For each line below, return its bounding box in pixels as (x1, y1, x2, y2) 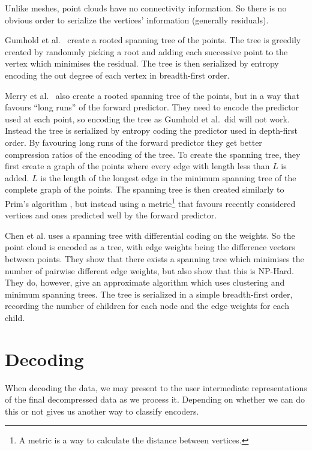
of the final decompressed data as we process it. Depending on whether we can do (5, 393, 305, 406)
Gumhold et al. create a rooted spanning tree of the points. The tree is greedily (5, 34, 301, 46)
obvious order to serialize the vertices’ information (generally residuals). (5, 13, 269, 26)
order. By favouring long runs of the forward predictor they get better (5, 136, 262, 148)
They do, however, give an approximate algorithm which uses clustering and (5, 276, 285, 289)
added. (5, 171, 29, 184)
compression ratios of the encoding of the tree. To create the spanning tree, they (5, 148, 301, 160)
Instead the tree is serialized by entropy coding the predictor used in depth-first (5, 124, 298, 137)
